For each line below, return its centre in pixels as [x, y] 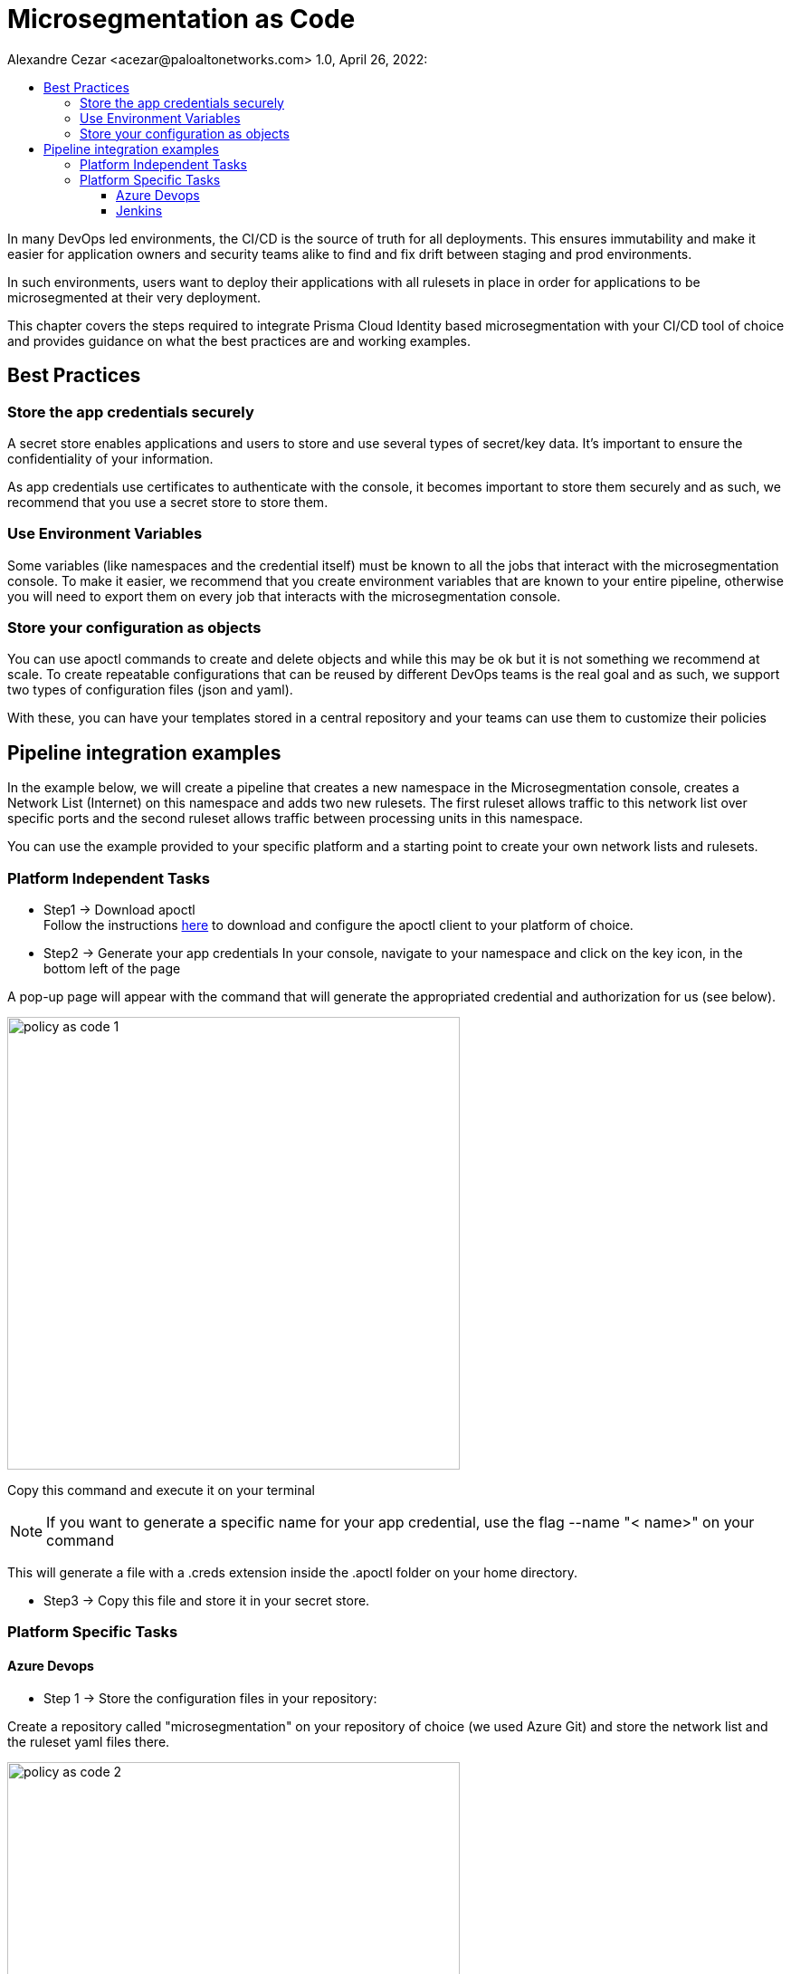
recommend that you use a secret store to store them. [168, 502]
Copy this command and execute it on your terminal [161, 1490]
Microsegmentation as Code [181, 19]
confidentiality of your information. [110, 458]
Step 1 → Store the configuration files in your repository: [210, 1698]
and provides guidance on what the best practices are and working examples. [239, 340]
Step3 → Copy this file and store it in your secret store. [207, 1601]
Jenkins [139, 210]
